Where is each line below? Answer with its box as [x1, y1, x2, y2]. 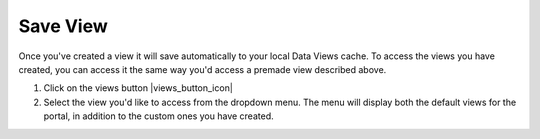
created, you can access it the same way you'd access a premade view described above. [18, 63, 387, 75]
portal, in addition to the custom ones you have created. [43, 110, 274, 122]
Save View [18, 15, 109, 37]
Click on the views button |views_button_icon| [43, 82, 234, 94]
